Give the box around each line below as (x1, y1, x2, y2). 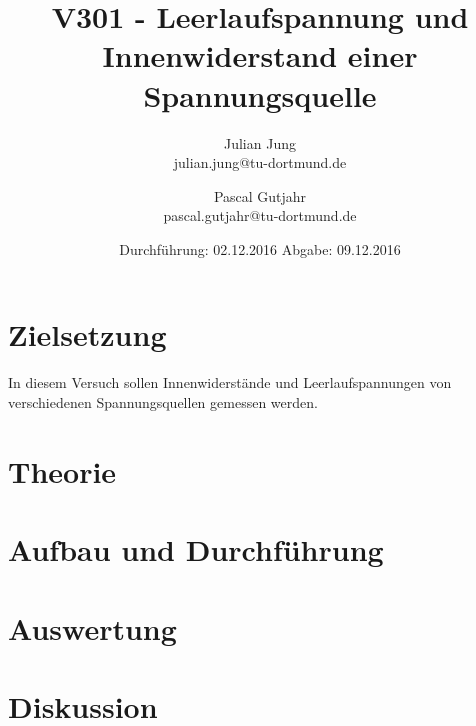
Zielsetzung (8, 314, 167, 355)
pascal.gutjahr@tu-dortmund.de (163, 205, 357, 226)
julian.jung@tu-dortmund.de (173, 152, 347, 173)
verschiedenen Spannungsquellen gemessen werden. (8, 392, 318, 412)
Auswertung (8, 607, 177, 648)
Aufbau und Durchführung (8, 529, 384, 570)
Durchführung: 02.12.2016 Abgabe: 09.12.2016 (119, 238, 401, 259)
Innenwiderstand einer (102, 35, 418, 76)
